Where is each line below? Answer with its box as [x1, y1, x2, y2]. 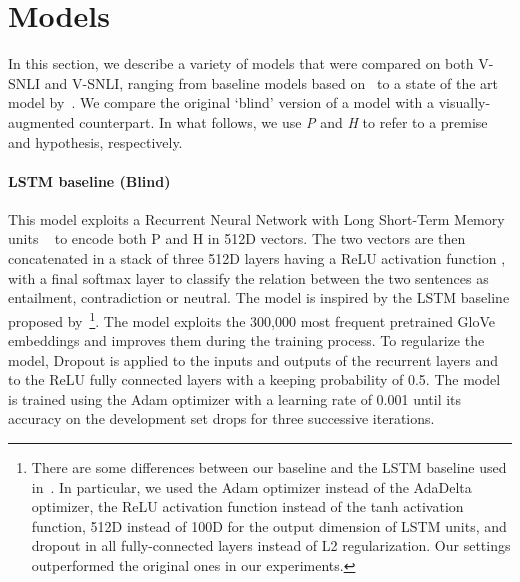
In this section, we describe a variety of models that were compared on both [8, 53, 474, 74]
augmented [8, 111, 75, 132]
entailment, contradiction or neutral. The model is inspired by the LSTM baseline [8, 287, 510, 308]
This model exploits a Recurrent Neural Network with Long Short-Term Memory [8, 208, 505, 229]
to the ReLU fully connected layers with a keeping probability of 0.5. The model [8, 369, 501, 390]
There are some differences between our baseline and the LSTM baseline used [31, 457, 507, 478]
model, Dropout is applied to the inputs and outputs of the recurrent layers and [8, 349, 498, 370]
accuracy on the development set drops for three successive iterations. [8, 408, 435, 429]
